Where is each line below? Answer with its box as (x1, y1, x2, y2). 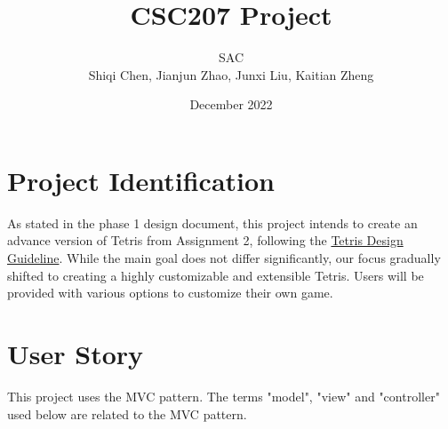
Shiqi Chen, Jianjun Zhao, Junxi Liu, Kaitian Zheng (88, 65, 374, 83)
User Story (7, 336, 144, 371)
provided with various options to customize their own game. (7, 283, 333, 302)
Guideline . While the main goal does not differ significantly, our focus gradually (7, 249, 441, 267)
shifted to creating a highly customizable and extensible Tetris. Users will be (7, 266, 424, 284)
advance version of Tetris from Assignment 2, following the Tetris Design (7, 231, 404, 250)
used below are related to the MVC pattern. (7, 404, 247, 423)
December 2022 (189, 95, 273, 114)
